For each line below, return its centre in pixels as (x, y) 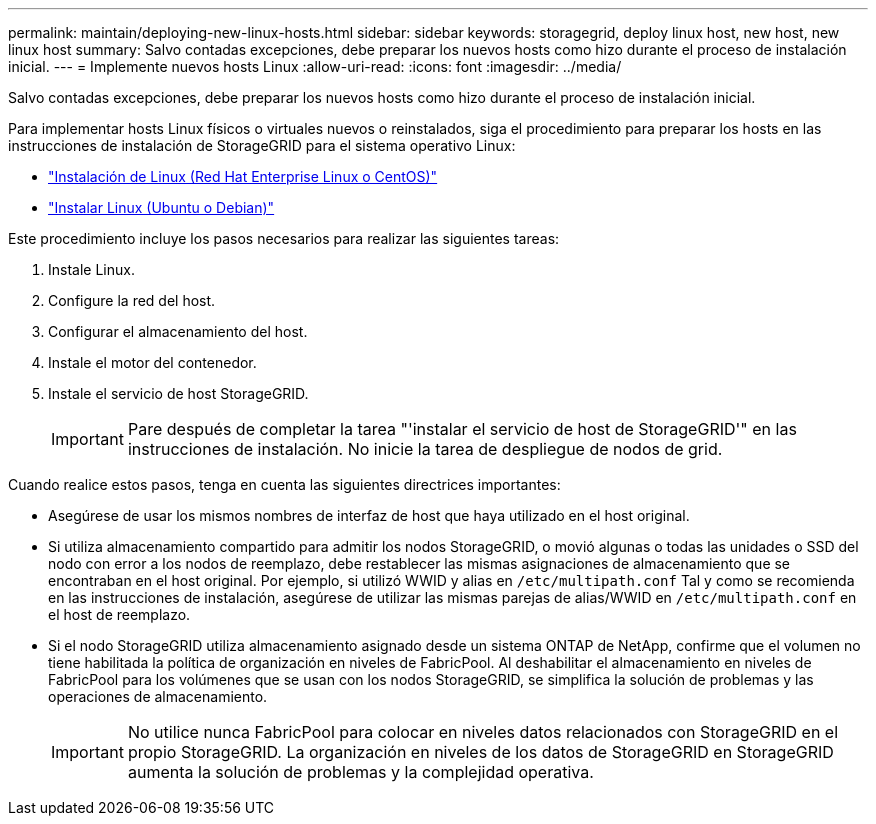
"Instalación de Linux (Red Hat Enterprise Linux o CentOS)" (243, 176)
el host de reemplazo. (119, 614)
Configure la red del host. (132, 300)
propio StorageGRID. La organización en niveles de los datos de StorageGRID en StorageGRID (480, 752)
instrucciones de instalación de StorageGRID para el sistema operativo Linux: (262, 145)
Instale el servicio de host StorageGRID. (178, 393)
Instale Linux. (91, 269)
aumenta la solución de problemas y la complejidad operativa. (360, 772)
